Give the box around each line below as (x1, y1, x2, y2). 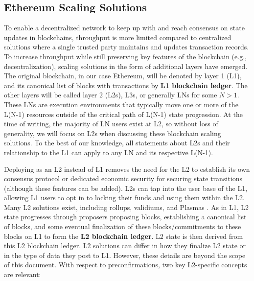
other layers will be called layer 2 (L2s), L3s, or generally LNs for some (4, 90, 217, 100)
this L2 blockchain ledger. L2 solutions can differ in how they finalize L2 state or (4, 240, 246, 251)
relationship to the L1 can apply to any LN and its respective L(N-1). (4, 147, 213, 157)
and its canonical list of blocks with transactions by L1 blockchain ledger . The (4, 80, 248, 90)
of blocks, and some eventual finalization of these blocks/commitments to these (4, 221, 241, 232)
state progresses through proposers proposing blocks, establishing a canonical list (4, 211, 247, 222)
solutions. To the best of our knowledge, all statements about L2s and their (4, 138, 230, 148)
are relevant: (4, 269, 41, 280)
